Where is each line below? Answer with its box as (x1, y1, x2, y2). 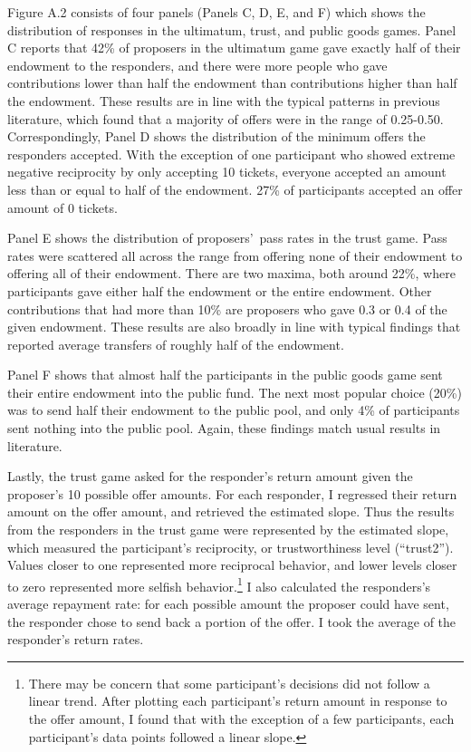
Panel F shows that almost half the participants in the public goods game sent (7, 365, 443, 384)
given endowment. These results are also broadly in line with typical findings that (7, 317, 461, 336)
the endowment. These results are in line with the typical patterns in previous (7, 91, 440, 110)
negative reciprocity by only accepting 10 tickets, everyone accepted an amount (7, 162, 447, 181)
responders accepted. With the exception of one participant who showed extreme (7, 144, 456, 163)
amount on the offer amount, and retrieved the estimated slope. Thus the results (7, 502, 455, 521)
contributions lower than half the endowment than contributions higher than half (7, 73, 457, 92)
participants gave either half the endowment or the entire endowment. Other (7, 281, 432, 300)
